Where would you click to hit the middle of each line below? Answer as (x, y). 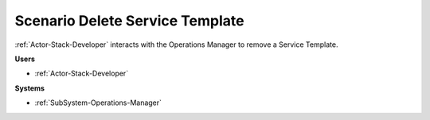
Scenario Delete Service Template (129, 21)
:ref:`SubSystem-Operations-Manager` (98, 103)
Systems (30, 88)
